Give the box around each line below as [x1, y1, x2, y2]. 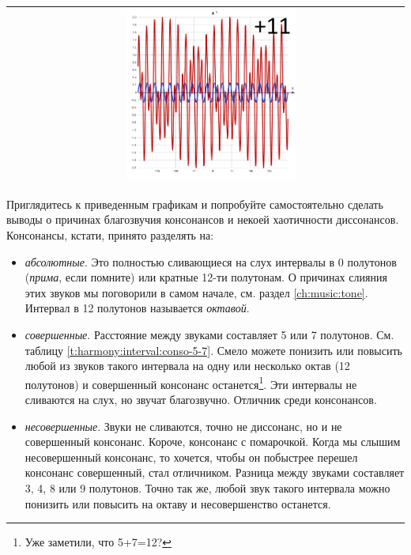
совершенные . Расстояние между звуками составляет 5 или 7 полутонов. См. [25, 326, 394, 342]
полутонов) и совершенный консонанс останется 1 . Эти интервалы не [25, 373, 357, 392]
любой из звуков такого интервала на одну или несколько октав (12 [25, 357, 350, 374]
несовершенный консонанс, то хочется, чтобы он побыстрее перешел [25, 448, 358, 465]
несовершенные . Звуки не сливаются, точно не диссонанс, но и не [25, 417, 342, 434]
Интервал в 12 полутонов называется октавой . [25, 300, 250, 316]
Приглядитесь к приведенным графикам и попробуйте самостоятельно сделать [6, 195, 383, 212]
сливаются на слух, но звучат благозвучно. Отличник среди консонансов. [25, 391, 377, 407]
